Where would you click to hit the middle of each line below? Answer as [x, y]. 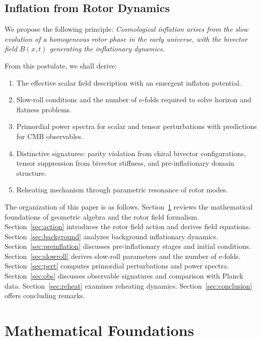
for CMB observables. [50, 136]
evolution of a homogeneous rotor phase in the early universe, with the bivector [126, 39]
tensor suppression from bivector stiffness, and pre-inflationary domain [125, 163]
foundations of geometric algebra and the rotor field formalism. [102, 216]
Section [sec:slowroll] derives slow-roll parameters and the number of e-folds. [123, 256]
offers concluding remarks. [45, 295]
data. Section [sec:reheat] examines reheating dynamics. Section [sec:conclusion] [128, 285]
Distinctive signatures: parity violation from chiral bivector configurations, [131, 153]
